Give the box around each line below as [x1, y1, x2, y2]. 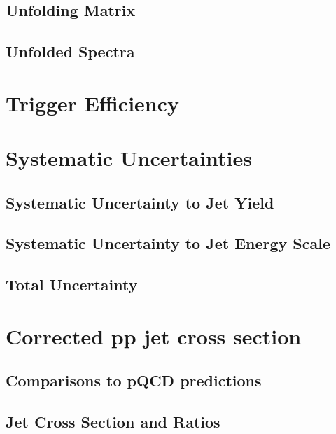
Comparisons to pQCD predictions [6, 370, 262, 391]
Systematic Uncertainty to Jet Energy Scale [6, 232, 331, 254]
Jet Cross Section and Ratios [6, 411, 220, 433]
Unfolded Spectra [6, 41, 135, 62]
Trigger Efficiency [6, 88, 180, 117]
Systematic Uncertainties [6, 143, 252, 172]
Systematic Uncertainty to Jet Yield [6, 191, 274, 213]
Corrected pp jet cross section [6, 321, 302, 350]
